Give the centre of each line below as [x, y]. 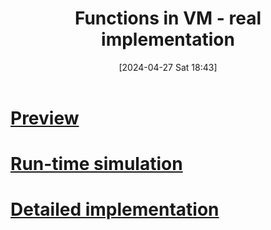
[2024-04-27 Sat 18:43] [168, 67]
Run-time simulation [96, 164]
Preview [45, 118]
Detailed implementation [115, 209]
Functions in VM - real [168, 18]
